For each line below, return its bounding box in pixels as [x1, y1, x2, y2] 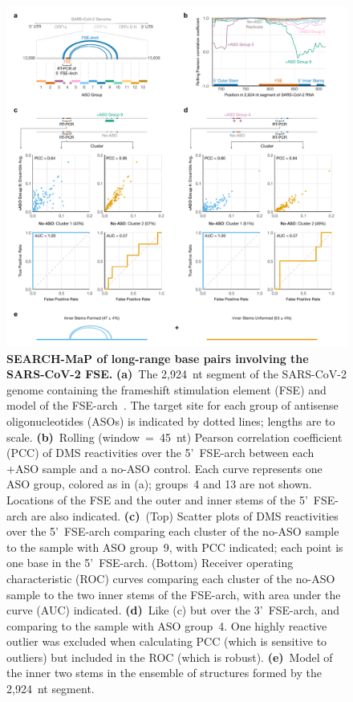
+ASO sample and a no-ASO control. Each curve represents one [6, 459, 323, 476]
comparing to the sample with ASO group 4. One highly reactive [6, 617, 327, 634]
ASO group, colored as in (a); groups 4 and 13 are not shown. [6, 475, 312, 492]
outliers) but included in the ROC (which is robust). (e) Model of [6, 648, 333, 665]
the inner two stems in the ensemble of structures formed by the [6, 664, 322, 681]
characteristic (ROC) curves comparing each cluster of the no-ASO [6, 569, 335, 586]
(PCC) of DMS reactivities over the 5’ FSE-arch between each [6, 444, 314, 461]
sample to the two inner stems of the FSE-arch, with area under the [6, 586, 341, 602]
